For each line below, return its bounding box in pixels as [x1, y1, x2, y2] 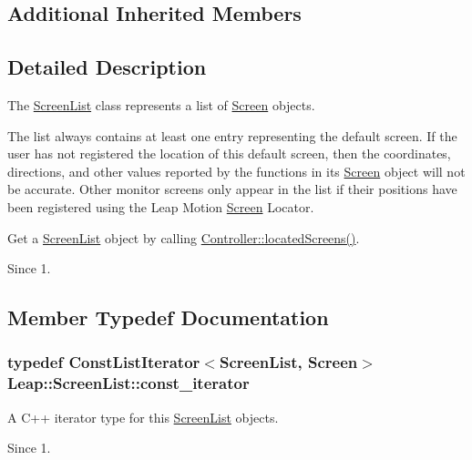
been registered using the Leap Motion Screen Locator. [7, 197, 314, 216]
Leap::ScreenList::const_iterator [7, 372, 250, 394]
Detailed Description [7, 53, 207, 81]
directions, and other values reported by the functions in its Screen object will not [7, 161, 466, 180]
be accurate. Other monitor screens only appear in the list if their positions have [7, 179, 457, 199]
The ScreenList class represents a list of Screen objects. [7, 95, 315, 114]
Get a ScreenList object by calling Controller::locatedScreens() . [7, 228, 360, 247]
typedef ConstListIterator [7, 351, 200, 373]
